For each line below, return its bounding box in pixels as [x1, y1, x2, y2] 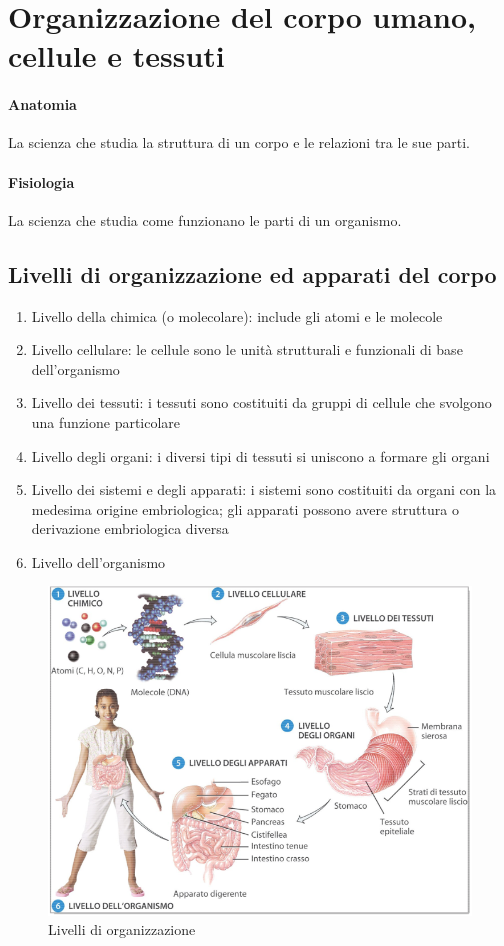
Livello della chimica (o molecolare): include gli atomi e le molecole [31, 305, 443, 326]
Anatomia [8, 94, 77, 115]
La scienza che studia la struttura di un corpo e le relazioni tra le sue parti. [8, 132, 470, 153]
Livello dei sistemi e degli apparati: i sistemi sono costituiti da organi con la [31, 479, 497, 500]
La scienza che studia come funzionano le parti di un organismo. [8, 209, 402, 230]
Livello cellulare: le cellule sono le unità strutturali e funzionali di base [31, 339, 463, 360]
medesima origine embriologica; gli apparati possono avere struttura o [31, 498, 459, 519]
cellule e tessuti [8, 35, 225, 76]
